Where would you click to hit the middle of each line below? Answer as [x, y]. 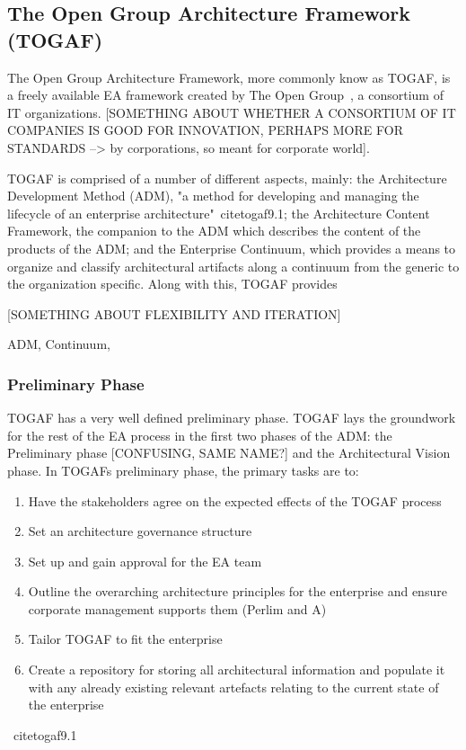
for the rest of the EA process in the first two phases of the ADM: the [200, 435]
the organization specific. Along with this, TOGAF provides [172, 284]
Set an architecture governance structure [140, 531]
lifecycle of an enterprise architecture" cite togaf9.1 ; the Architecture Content [219, 213]
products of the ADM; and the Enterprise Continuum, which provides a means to [232, 248]
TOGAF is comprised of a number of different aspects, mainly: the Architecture [227, 178]
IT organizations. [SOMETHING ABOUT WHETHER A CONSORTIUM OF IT [232, 112]
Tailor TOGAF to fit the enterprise [125, 639]
